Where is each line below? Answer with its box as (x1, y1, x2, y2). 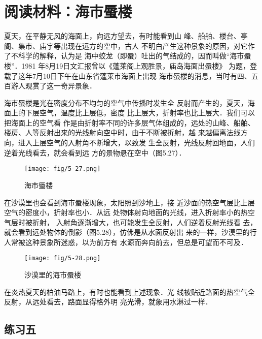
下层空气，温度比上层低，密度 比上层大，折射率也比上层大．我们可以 (25, 107, 255, 118)
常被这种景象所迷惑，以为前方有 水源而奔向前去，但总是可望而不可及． (11, 236, 248, 247)
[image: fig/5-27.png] (24, 165, 101, 173)
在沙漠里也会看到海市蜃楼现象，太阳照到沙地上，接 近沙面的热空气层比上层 (4, 197, 255, 207)
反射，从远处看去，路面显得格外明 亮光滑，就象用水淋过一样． (4, 296, 212, 307)
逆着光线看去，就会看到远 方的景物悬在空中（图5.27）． (4, 147, 186, 158)
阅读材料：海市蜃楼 (4, 1, 132, 22)
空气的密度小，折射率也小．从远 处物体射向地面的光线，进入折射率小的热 (4, 207, 248, 218)
